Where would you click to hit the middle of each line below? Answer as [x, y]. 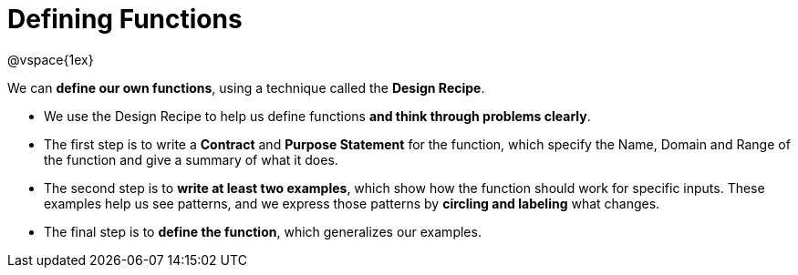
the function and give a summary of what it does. [191, 159]
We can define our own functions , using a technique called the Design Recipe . [246, 87]
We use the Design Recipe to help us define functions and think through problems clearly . [317, 116]
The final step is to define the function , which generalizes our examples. [263, 231]
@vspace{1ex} [51, 59]
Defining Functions [125, 19]
